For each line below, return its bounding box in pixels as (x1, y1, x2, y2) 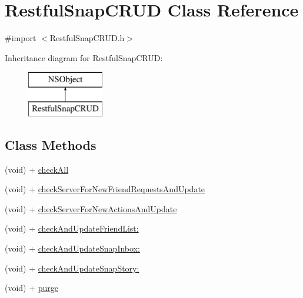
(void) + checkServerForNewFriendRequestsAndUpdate (5, 183, 205, 195)
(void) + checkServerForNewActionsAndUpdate (5, 202, 177, 215)
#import (5, 32, 36, 44)
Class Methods (5, 135, 96, 153)
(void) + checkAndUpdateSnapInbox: (5, 242, 140, 255)
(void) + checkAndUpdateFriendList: (5, 222, 139, 235)
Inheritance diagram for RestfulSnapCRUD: (5, 51, 163, 63)
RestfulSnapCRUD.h (49, 32, 125, 44)
